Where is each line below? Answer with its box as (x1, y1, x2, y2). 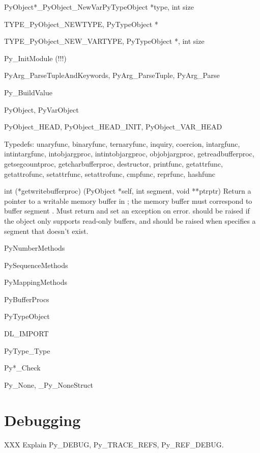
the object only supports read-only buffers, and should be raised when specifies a (4, 215, 256, 226)
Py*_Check (4, 362, 41, 373)
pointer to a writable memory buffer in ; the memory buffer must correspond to (4, 195, 252, 206)
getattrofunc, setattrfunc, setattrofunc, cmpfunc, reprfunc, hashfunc (4, 168, 216, 179)
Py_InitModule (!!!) (4, 52, 67, 63)
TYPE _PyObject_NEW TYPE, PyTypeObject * (4, 18, 158, 29)
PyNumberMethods (4, 243, 65, 253)
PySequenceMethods (4, 259, 68, 270)
